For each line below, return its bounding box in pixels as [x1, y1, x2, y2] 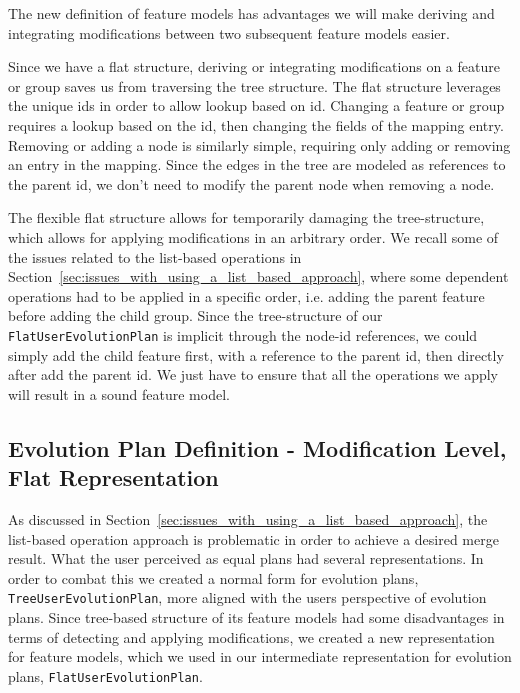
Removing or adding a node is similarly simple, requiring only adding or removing [8, 134, 511, 155]
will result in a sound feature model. [8, 383, 230, 404]
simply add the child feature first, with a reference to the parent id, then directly [8, 344, 504, 365]
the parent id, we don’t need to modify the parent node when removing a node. [8, 173, 495, 194]
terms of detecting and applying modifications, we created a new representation [8, 626, 495, 647]
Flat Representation [8, 462, 219, 493]
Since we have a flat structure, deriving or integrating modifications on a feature [8, 56, 500, 77]
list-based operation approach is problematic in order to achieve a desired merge [8, 528, 499, 549]
